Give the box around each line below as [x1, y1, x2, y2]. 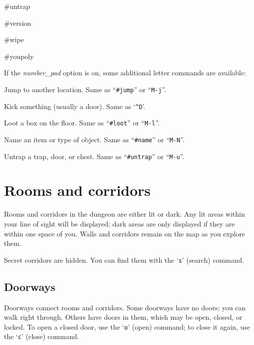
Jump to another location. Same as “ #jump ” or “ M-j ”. [4, 84, 166, 94]
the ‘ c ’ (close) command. [4, 331, 79, 342]
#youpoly [4, 51, 34, 61]
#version [4, 17, 31, 28]
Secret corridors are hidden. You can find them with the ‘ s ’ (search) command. [4, 254, 244, 265]
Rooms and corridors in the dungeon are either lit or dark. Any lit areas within [4, 209, 245, 219]
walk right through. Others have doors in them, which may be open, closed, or [4, 312, 243, 322]
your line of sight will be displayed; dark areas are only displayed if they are [4, 218, 235, 229]
